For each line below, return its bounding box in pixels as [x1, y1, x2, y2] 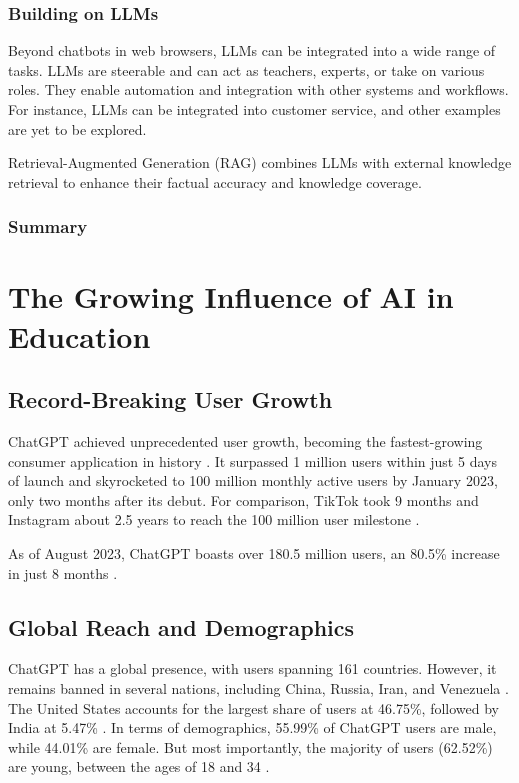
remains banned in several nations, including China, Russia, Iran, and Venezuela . [8, 677, 509, 698]
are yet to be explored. [8, 118, 147, 139]
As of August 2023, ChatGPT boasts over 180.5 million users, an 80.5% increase [8, 542, 500, 563]
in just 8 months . [8, 562, 118, 583]
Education [8, 315, 151, 356]
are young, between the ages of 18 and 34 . [8, 756, 270, 777]
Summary [8, 214, 88, 239]
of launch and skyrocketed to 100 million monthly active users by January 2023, [8, 470, 498, 491]
